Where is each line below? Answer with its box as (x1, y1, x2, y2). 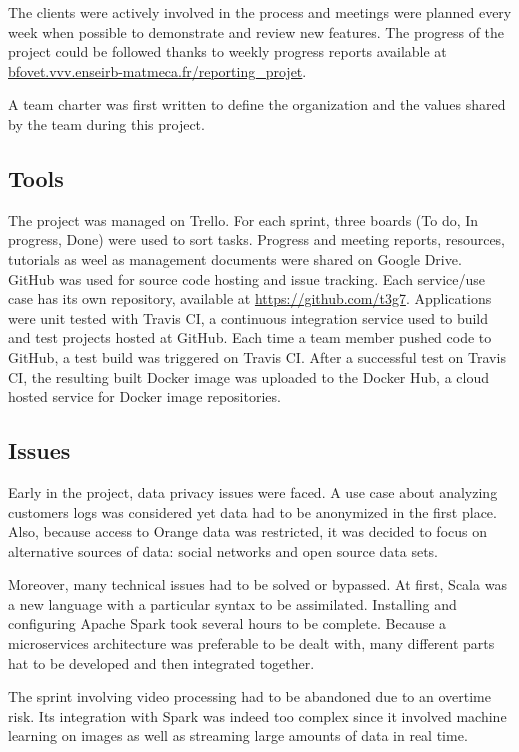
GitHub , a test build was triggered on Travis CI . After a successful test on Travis (8, 346, 506, 367)
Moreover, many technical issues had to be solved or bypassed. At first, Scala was (8, 574, 507, 595)
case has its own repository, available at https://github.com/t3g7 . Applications (8, 288, 492, 309)
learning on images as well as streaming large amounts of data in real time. (8, 725, 468, 746)
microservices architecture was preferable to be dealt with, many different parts (8, 633, 495, 654)
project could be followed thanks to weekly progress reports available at (8, 41, 447, 62)
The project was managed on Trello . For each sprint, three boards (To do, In (8, 209, 479, 230)
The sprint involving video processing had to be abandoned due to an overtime (8, 686, 491, 707)
